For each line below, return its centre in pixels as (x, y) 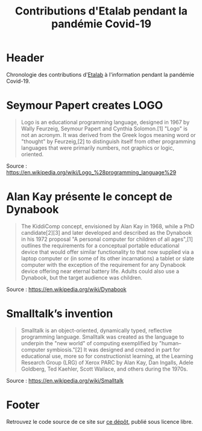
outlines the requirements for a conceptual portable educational (100, 245)
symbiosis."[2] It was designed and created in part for (113, 350)
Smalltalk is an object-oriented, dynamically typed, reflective (96, 330)
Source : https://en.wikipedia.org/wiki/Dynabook (66, 289)
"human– (170, 343)
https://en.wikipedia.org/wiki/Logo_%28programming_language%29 (91, 172)
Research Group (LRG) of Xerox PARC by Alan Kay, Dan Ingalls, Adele (107, 362)
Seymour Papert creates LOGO (85, 105)
